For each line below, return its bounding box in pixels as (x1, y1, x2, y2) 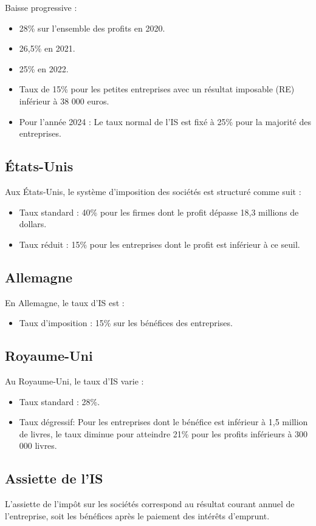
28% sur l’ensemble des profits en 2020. (19, 21, 165, 34)
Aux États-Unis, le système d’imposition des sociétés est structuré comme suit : (5, 185, 301, 197)
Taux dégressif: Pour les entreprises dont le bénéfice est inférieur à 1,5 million (19, 415, 308, 428)
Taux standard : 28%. (19, 395, 100, 408)
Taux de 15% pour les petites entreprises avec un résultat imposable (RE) (19, 83, 295, 95)
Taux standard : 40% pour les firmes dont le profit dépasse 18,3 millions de (19, 205, 299, 218)
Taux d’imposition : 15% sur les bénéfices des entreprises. (19, 316, 233, 329)
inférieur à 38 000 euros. (19, 94, 109, 107)
